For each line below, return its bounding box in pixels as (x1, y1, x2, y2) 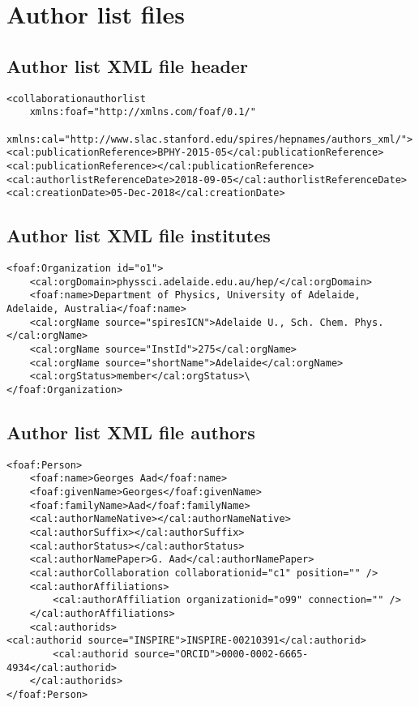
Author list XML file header (6, 53, 248, 78)
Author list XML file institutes (6, 223, 271, 248)
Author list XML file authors (6, 419, 255, 444)
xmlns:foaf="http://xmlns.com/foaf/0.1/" (29, 106, 256, 118)
